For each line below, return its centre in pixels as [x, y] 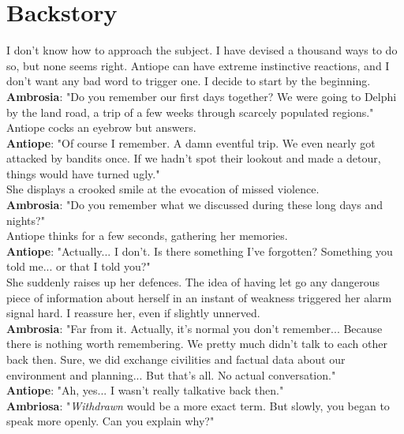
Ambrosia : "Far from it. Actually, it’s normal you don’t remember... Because [195, 328]
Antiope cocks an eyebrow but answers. [101, 127]
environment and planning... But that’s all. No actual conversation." [171, 374]
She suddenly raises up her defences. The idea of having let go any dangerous [193, 282]
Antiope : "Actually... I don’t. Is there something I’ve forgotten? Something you [200, 251]
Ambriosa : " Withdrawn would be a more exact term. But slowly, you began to [198, 405]
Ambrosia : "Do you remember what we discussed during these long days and [195, 205]
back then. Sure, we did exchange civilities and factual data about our [176, 359]
